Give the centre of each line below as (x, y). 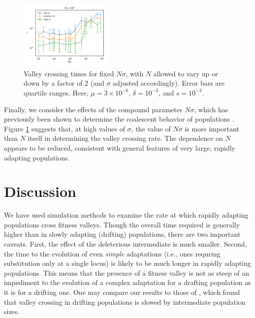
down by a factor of (53, 83)
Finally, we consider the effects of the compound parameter (93, 109)
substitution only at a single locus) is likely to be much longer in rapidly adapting (127, 263)
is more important (212, 128)
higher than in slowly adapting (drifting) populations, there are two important (122, 234)
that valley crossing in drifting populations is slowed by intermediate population (125, 302)
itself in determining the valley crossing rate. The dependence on (125, 138)
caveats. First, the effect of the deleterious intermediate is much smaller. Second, (126, 244)
